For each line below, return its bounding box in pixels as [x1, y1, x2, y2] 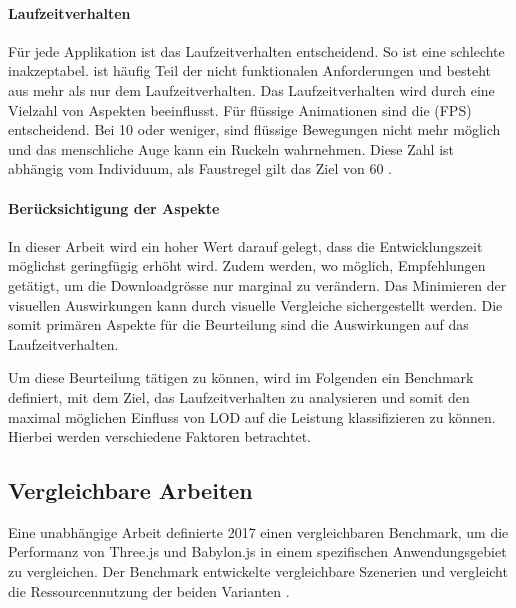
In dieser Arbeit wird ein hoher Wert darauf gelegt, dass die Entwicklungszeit [8, 235, 483, 256]
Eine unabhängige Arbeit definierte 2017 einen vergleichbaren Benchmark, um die [8, 521, 509, 542]
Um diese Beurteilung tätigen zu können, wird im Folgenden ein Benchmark [8, 367, 474, 388]
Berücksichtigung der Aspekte [8, 197, 220, 218]
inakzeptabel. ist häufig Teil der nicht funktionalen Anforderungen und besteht [8, 60, 491, 81]
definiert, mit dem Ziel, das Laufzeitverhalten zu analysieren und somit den [8, 386, 470, 407]
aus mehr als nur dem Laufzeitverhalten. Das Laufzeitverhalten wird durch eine [8, 79, 495, 100]
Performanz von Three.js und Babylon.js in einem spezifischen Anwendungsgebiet [8, 541, 507, 562]
